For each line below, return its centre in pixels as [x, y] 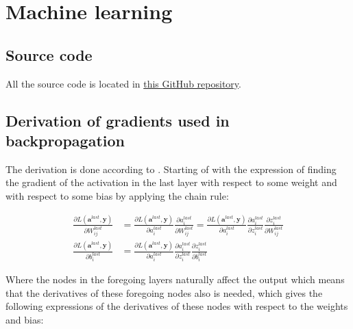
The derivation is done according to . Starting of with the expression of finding [171, 169]
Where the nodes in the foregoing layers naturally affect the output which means [175, 279]
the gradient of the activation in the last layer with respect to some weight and [171, 182]
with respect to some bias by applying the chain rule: [117, 195]
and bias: [25, 319]
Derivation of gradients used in [118, 120]
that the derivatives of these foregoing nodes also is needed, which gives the [164, 292]
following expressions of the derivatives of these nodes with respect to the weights [177, 306]
